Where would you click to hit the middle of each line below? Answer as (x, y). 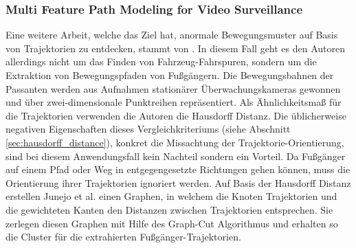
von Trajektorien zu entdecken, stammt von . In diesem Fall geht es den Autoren (176, 48)
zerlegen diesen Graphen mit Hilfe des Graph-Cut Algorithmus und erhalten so (172, 223)
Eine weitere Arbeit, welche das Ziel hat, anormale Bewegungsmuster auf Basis (172, 35)
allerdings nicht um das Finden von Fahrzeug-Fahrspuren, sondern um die (161, 61)
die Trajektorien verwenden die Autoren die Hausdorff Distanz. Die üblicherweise (176, 115)
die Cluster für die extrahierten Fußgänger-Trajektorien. (123, 237)
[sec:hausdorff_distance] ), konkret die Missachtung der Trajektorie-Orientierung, (175, 142)
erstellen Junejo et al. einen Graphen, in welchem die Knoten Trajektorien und (171, 196)
